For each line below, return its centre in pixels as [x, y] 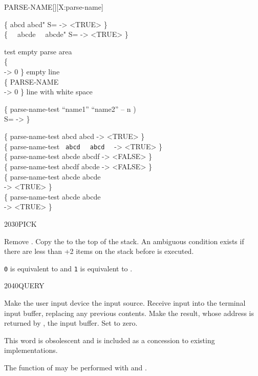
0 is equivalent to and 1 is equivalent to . [68, 268]
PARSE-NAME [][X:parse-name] [54, 7]
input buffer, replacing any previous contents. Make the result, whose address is [129, 313]
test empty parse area [38, 51]
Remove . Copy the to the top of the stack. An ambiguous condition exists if [124, 241]
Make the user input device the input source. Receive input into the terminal [125, 302]
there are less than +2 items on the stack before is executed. [99, 251]
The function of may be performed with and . [76, 367]
